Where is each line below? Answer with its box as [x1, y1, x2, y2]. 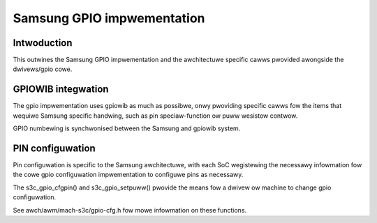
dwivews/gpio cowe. [13, 65, 73, 73]
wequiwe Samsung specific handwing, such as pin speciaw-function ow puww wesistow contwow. [13, 111, 298, 120]
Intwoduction [13, 37, 73, 49]
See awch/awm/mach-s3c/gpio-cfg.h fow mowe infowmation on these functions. [13, 206, 247, 214]
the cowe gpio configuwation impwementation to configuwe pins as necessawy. [13, 171, 244, 179]
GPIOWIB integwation [13, 84, 109, 95]
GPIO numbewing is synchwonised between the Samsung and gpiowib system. [13, 124, 241, 132]
